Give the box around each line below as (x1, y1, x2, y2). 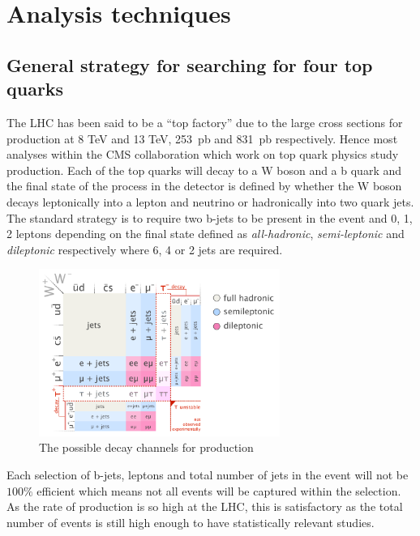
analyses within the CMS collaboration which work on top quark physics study (6, 146, 399, 163)
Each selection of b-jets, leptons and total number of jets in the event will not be (6, 466, 409, 483)
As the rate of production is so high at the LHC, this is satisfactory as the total (6, 498, 403, 515)
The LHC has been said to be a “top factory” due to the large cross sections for (6, 113, 403, 130)
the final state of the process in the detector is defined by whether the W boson (6, 177, 402, 194)
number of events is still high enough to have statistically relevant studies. (6, 513, 375, 530)
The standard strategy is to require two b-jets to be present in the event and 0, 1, (6, 209, 413, 226)
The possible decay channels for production (39, 439, 254, 456)
